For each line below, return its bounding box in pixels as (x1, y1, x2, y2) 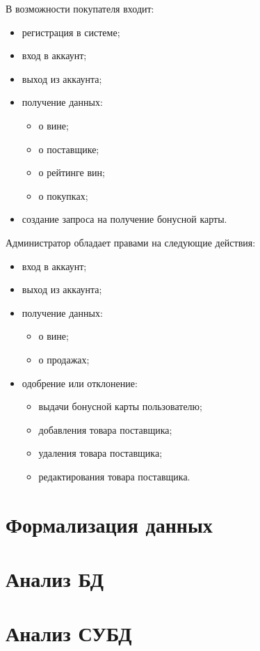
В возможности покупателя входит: (6, 1, 154, 15)
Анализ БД (6, 565, 104, 593)
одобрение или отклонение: (22, 375, 138, 390)
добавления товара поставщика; (38, 422, 172, 437)
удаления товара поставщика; (38, 446, 163, 460)
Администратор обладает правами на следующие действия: (6, 235, 256, 249)
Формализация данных (6, 510, 213, 538)
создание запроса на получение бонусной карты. (22, 212, 227, 226)
